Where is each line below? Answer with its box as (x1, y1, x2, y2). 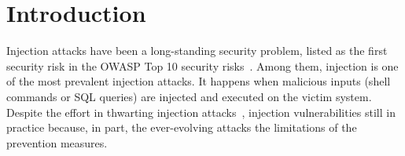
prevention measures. (6, 134, 108, 151)
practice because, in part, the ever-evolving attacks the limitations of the (6, 119, 357, 136)
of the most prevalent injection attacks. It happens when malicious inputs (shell (6, 73, 391, 89)
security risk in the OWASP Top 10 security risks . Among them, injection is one (6, 57, 399, 74)
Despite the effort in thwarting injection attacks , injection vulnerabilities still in (6, 103, 396, 120)
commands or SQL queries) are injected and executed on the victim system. (6, 88, 372, 104)
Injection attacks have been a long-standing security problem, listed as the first (6, 42, 388, 59)
